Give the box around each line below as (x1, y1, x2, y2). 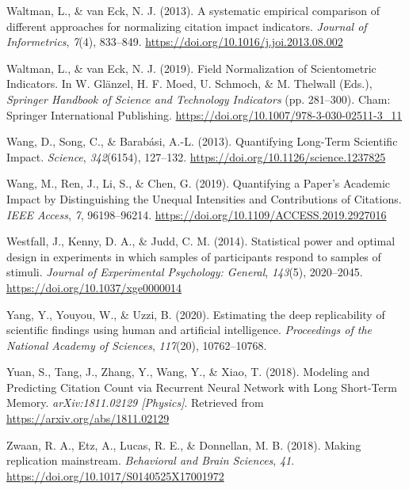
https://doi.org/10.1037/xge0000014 (6, 279, 182, 295)
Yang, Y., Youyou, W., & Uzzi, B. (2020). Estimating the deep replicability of (6, 306, 385, 322)
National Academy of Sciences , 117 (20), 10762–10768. (6, 336, 267, 353)
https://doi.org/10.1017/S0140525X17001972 (6, 467, 224, 484)
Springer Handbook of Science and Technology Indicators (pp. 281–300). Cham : (6, 90, 391, 107)
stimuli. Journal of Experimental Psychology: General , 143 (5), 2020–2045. (6, 264, 363, 280)
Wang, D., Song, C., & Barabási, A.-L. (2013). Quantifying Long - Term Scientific (6, 133, 398, 150)
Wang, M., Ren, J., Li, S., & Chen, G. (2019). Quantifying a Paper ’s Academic (6, 175, 391, 192)
